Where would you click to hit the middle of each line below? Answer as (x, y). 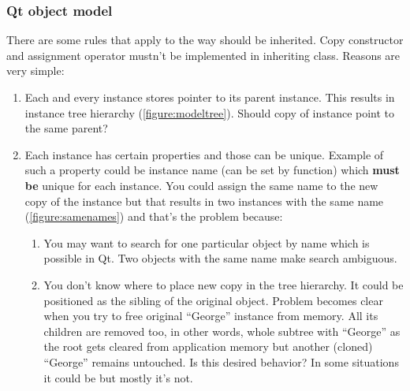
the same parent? (66, 128)
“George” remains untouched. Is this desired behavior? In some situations (221, 361)
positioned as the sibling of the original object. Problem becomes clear (213, 300)
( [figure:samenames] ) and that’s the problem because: (154, 216)
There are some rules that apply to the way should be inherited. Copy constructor (205, 40)
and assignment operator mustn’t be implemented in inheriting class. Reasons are (203, 55)
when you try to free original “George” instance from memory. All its (211, 316)
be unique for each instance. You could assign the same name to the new (201, 185)
